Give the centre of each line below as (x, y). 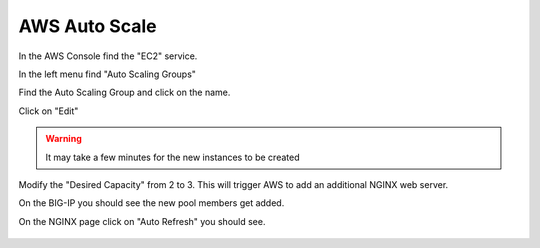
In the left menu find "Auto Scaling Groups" (107, 74)
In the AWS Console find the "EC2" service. (108, 56)
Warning (63, 139)
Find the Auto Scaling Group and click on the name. (124, 92)
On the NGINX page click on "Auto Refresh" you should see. (142, 221)
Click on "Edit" (48, 111)
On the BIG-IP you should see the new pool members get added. (151, 203)
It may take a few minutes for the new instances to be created (172, 157)
